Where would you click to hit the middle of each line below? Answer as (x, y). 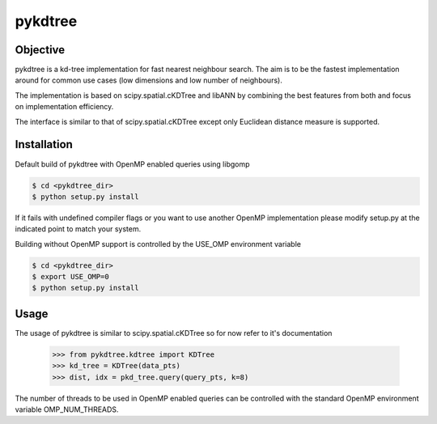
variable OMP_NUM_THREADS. (67, 409)
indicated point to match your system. (78, 229)
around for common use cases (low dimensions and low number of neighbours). (148, 80)
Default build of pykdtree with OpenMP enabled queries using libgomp (132, 164)
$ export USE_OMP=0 (70, 277)
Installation (44, 144)
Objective (40, 50)
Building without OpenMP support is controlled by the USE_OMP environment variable (158, 244)
